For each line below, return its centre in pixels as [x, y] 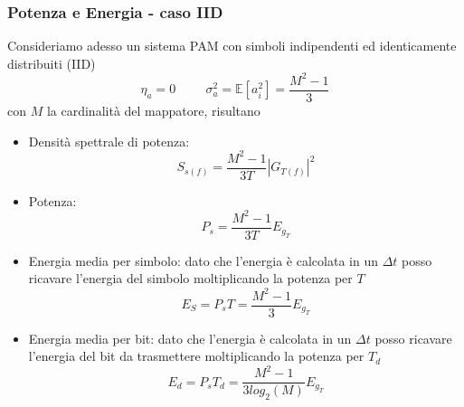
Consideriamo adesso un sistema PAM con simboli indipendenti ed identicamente [232, 46]
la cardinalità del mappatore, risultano [153, 110]
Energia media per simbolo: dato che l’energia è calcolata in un [203, 260]
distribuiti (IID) [52, 63]
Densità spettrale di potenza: [109, 141]
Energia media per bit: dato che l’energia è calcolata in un [190, 338]
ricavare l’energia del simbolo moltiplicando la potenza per [190, 278]
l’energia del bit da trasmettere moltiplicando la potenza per [196, 356]
